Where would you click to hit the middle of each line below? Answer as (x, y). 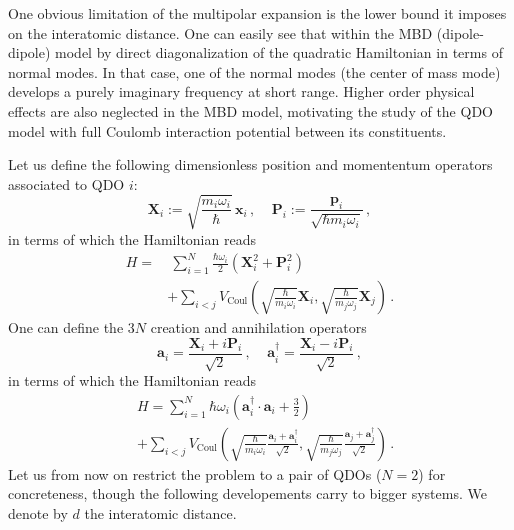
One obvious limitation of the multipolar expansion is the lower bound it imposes (257, 13)
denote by (38, 512)
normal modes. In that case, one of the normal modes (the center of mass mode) (254, 71)
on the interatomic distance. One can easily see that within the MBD (220, 32)
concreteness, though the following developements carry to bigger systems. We (247, 493)
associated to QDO (66, 183)
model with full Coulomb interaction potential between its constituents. (227, 130)
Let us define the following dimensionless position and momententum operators (250, 164)
